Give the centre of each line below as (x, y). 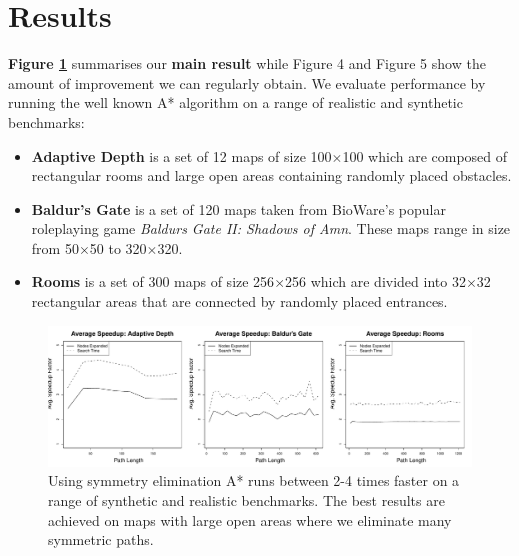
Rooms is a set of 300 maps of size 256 (153, 281)
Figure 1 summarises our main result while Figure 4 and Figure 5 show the (247, 63)
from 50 (55, 247)
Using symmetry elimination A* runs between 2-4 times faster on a (254, 480)
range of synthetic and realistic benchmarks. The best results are (246, 500)
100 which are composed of (425, 155)
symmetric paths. (101, 539)
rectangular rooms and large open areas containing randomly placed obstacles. (271, 175)
